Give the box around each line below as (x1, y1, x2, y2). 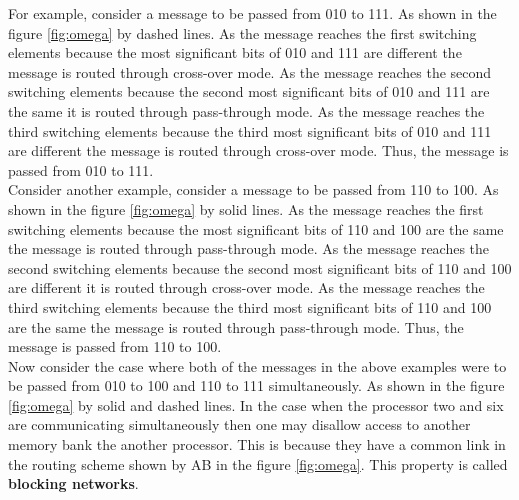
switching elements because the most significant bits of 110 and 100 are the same (8, 218, 504, 239)
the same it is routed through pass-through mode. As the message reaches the (8, 100, 485, 121)
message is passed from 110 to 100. (8, 336, 222, 357)
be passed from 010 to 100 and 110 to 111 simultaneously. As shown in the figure (8, 375, 505, 396)
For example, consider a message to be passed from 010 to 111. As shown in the (8, 3, 497, 23)
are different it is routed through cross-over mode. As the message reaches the (8, 277, 485, 298)
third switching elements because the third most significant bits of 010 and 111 (8, 120, 492, 141)
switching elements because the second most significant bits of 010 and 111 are (8, 81, 490, 102)
